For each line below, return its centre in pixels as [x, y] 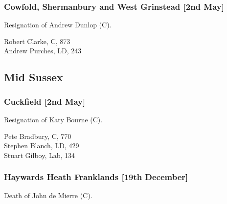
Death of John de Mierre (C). [48, 195]
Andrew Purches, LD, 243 [43, 51]
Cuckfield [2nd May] [45, 101]
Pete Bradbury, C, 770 [38, 136]
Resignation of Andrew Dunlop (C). [58, 25]
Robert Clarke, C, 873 [37, 41]
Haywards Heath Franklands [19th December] [96, 177]
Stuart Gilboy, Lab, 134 [40, 155]
